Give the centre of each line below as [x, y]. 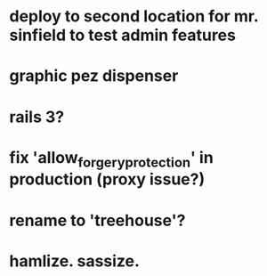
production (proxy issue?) [107, 179]
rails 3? [37, 117]
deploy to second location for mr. [134, 16]
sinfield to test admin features [122, 35]
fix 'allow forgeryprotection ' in [111, 159]
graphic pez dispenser [94, 76]
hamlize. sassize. [75, 261]
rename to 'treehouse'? [97, 220]
